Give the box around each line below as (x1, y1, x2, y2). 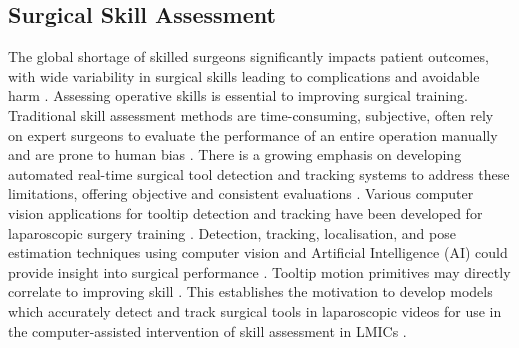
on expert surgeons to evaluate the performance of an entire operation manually (8, 124, 498, 145)
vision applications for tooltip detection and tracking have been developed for (8, 202, 483, 223)
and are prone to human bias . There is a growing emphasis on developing (8, 144, 462, 165)
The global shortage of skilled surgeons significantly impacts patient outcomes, (8, 46, 489, 67)
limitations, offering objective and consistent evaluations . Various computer (8, 183, 474, 204)
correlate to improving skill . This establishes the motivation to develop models (8, 281, 493, 302)
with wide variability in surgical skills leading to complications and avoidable (8, 65, 480, 86)
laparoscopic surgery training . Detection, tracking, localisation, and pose (8, 222, 456, 243)
